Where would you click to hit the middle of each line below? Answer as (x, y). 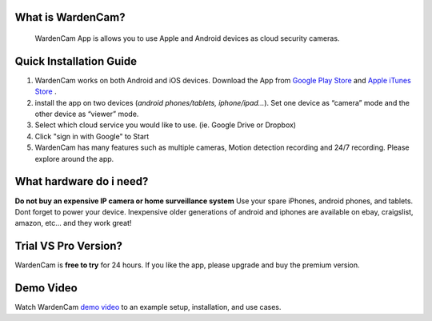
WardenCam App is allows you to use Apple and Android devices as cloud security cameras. (187, 38)
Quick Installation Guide (76, 61)
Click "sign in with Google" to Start (92, 136)
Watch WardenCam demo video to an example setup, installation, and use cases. (148, 307)
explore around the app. (74, 158)
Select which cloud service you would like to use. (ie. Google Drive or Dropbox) (165, 125)
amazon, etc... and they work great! (73, 223)
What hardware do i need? (82, 181)
